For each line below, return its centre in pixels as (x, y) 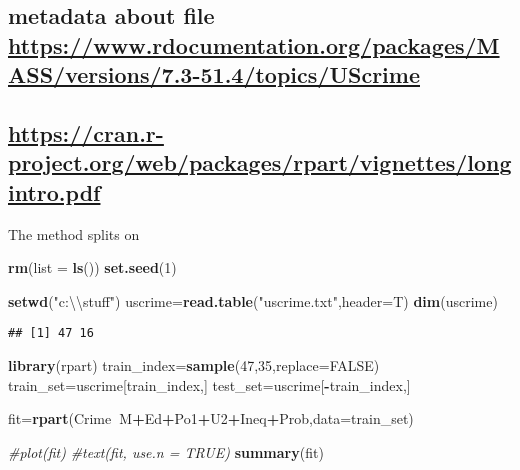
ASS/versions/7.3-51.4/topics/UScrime (214, 74)
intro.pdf (54, 191)
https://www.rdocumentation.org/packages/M (254, 44)
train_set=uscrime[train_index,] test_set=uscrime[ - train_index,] (209, 384)
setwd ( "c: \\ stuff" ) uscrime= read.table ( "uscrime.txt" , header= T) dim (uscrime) (253, 300)
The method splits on (74, 233)
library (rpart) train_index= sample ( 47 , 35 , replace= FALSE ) (194, 364)
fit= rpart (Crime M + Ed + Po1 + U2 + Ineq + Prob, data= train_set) (211, 418)
